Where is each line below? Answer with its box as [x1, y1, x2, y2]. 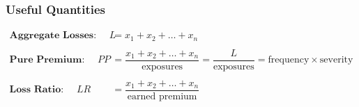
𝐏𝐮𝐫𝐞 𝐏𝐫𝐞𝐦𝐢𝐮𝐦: [9, 55, 85, 65]
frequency [268, 55, 310, 65]
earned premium [127, 91, 197, 101]
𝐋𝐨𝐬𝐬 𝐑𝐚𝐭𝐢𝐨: [9, 85, 64, 95]
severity [319, 55, 353, 65]
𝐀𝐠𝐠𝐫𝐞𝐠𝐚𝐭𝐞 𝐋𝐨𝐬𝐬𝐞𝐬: [9, 31, 97, 41]
